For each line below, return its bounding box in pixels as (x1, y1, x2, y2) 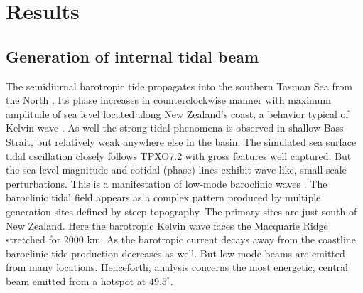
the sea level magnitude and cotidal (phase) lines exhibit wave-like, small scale (6, 162, 347, 177)
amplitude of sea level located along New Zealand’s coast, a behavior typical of (6, 106, 349, 121)
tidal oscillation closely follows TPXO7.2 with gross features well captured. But (6, 148, 352, 163)
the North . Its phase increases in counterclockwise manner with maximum (6, 92, 331, 107)
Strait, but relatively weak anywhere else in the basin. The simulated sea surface (6, 134, 357, 149)
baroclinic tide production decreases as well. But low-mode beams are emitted (6, 245, 345, 260)
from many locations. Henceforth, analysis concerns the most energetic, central (6, 260, 348, 275)
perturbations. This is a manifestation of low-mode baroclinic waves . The (6, 176, 327, 191)
